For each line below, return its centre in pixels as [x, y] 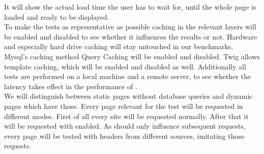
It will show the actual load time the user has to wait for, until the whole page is [130, 7]
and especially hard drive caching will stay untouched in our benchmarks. [119, 46]
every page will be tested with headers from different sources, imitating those [124, 136]
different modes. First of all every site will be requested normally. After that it [126, 116]
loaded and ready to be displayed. [57, 16]
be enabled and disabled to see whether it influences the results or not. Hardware [131, 36]
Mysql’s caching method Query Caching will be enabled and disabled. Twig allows [132, 56]
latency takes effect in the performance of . [71, 86]
